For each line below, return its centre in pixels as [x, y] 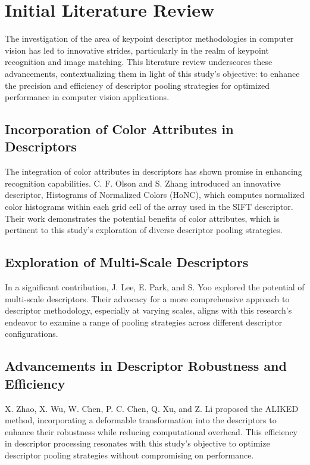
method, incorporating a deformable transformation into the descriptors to [141, 420]
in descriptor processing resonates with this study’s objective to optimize [137, 443]
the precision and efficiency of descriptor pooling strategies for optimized [137, 85]
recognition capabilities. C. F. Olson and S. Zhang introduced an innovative [143, 183]
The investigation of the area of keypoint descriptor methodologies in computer [149, 38]
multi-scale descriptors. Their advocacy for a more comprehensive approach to [147, 298]
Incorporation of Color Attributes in [119, 129]
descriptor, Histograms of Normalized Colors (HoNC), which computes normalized [155, 195]
